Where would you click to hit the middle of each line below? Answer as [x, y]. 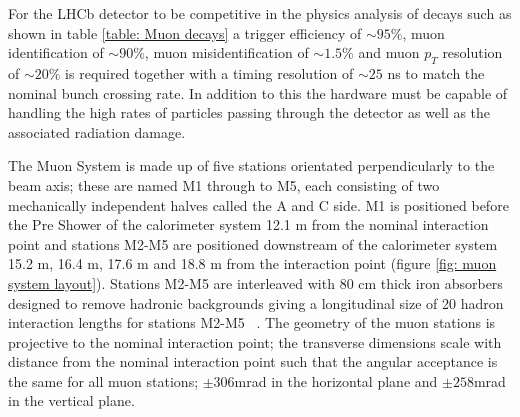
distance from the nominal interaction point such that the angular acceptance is [253, 361]
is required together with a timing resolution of [209, 72]
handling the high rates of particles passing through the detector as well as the [249, 112]
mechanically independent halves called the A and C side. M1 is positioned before [258, 204]
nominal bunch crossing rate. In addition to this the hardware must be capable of [258, 92]
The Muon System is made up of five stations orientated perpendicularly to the [251, 165]
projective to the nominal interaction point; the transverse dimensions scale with [255, 341]
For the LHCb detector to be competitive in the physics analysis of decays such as [260, 13]
